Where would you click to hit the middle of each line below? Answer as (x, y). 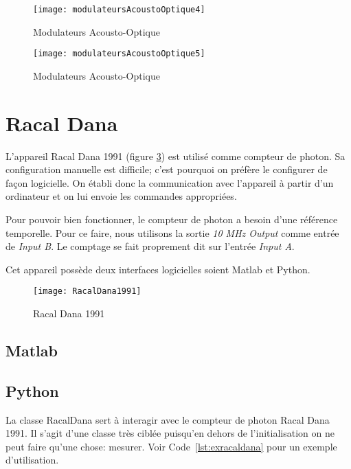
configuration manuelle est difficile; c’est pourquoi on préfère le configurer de (167, 169)
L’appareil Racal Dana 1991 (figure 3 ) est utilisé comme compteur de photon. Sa (175, 156)
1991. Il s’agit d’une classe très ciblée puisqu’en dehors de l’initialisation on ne (170, 433)
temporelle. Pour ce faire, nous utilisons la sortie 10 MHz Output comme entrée (172, 232)
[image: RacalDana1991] (87, 291)
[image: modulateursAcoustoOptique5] (119, 54)
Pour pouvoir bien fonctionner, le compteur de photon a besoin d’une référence (172, 219)
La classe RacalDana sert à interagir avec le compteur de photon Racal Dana (168, 419)
